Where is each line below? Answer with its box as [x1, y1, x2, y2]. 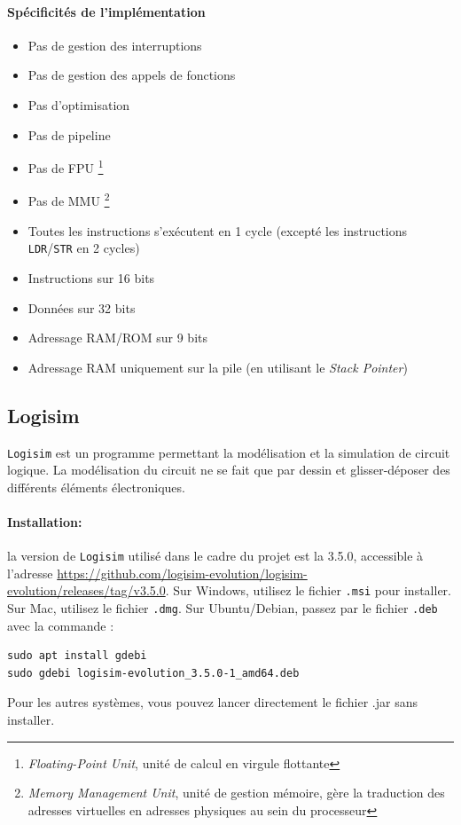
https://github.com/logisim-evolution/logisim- [57, 563, 308, 582]
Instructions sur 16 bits [27, 268, 155, 287]
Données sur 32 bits [27, 298, 136, 317]
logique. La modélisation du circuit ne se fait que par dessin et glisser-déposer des [7, 460, 450, 479]
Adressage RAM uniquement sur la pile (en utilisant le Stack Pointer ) [27, 357, 408, 376]
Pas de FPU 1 [27, 156, 104, 177]
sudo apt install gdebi [7, 649, 147, 663]
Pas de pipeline [27, 125, 111, 144]
